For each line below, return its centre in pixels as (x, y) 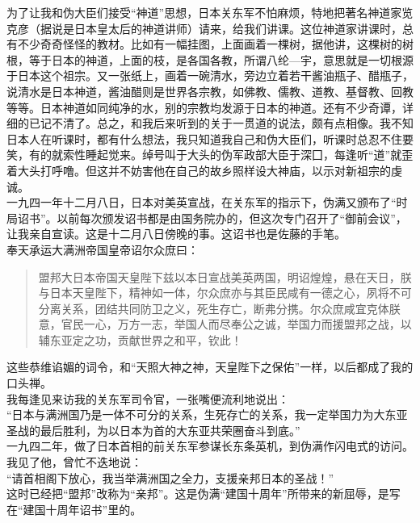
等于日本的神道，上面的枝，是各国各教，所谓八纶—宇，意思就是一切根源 (221, 59)
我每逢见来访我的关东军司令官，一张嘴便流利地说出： (148, 398)
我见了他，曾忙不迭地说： (74, 462)
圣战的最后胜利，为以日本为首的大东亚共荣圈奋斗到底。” (153, 430)
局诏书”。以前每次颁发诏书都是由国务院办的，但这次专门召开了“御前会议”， (207, 218)
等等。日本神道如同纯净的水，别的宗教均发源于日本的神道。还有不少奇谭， (204, 107)
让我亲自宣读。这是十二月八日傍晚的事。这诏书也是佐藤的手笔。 (176, 234)
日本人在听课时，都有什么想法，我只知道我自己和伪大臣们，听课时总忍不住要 (210, 138)
